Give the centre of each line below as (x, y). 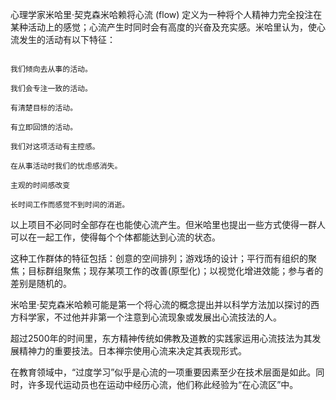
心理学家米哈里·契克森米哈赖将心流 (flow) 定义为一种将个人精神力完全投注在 (166, 14)
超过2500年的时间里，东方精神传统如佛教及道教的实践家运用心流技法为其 (161, 338)
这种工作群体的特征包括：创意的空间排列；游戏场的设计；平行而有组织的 (159, 258)
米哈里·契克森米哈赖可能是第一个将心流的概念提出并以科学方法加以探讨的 (161, 304)
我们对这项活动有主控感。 (55, 147)
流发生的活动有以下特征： (63, 39)
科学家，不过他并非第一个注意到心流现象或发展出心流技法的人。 (150, 317)
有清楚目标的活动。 (44, 108)
